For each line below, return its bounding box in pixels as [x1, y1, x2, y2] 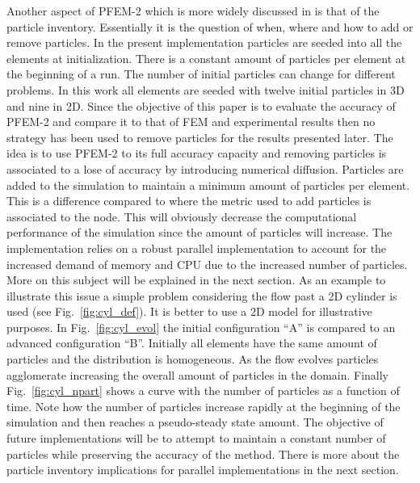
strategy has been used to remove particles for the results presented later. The [6, 128, 393, 145]
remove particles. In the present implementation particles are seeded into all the [6, 34, 402, 51]
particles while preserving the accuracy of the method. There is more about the [6, 445, 400, 462]
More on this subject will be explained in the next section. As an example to [6, 271, 386, 288]
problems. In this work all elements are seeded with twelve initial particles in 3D [6, 81, 405, 98]
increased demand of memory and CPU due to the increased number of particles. [6, 255, 408, 272]
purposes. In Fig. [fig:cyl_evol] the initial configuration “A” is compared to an [6, 318, 396, 335]
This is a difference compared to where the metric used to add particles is [6, 192, 372, 209]
